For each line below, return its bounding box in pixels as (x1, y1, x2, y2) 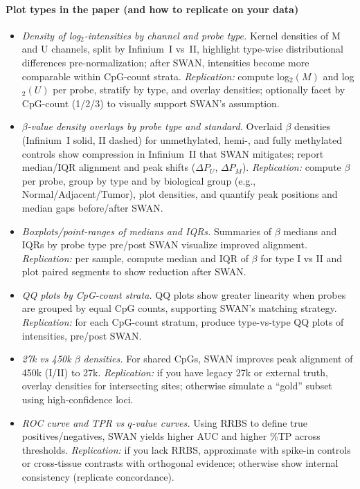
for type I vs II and (260, 250, 343, 265)
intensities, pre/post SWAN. (21, 328, 142, 342)
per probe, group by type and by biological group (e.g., (21, 173, 256, 187)
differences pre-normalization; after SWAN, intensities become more (21, 55, 309, 69)
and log (323, 68, 354, 83)
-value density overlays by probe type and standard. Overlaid (27, 119, 282, 133)
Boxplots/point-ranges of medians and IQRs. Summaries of (21, 223, 272, 238)
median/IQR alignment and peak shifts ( (21, 160, 196, 174)
